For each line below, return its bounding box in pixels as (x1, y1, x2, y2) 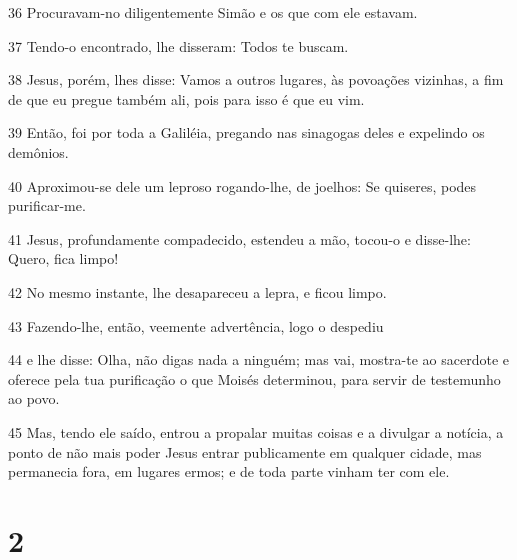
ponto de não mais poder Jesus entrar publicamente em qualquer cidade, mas (8, 441, 482, 462)
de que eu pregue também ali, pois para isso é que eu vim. (8, 88, 365, 109)
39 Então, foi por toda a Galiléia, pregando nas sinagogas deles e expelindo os (8, 122, 485, 143)
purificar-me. (8, 195, 86, 216)
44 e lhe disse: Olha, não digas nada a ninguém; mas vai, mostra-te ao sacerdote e (8, 349, 509, 370)
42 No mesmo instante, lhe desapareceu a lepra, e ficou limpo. (8, 281, 387, 302)
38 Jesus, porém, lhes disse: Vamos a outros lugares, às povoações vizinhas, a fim (8, 69, 504, 90)
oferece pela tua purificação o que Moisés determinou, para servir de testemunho (8, 368, 501, 389)
